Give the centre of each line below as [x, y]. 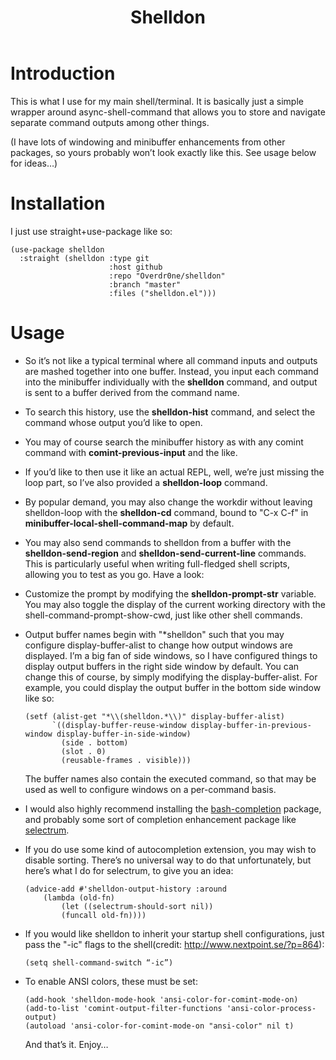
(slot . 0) [84, 751]
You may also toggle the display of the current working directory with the [175, 604]
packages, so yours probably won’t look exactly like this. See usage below [163, 152]
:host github [135, 267]
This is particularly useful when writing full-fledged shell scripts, [157, 563]
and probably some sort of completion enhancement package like [160, 819]
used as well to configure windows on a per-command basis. [150, 789]
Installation [58, 203]
